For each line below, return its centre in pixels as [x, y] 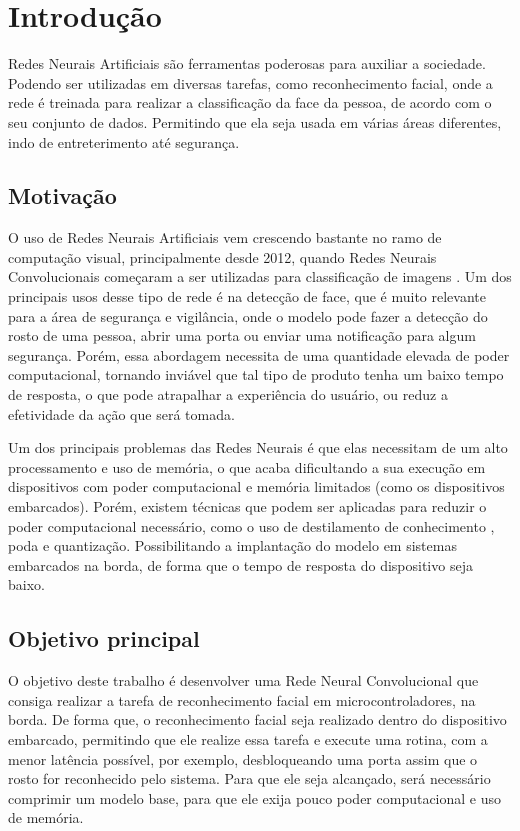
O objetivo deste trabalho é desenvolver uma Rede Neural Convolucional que [243, 680]
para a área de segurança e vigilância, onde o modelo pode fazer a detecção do [248, 315]
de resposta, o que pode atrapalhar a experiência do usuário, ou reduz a [228, 394]
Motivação [62, 195]
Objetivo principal [104, 638]
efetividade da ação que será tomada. [121, 413]
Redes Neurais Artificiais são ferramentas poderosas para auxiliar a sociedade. [247, 63]
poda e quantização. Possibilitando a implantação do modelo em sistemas [232, 545]
